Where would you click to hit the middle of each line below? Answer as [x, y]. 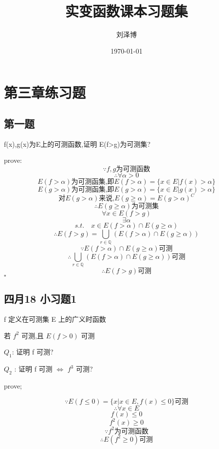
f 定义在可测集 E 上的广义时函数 [55, 319]
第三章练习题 [45, 92]
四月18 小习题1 [40, 299]
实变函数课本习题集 [126, 11]
